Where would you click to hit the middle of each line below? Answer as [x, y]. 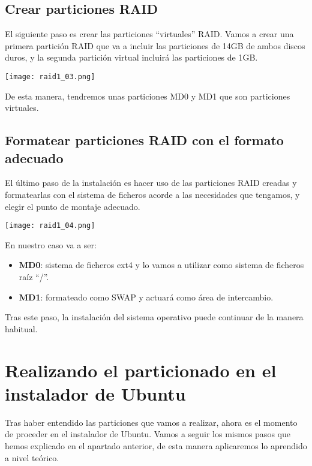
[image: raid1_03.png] [50, 76]
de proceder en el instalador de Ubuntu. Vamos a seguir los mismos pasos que [148, 434]
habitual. [21, 328]
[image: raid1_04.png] [50, 226]
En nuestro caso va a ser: [51, 244]
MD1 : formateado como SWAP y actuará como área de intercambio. [146, 297]
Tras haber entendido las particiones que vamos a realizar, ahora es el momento [151, 422]
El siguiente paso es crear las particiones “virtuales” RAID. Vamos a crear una [149, 34]
